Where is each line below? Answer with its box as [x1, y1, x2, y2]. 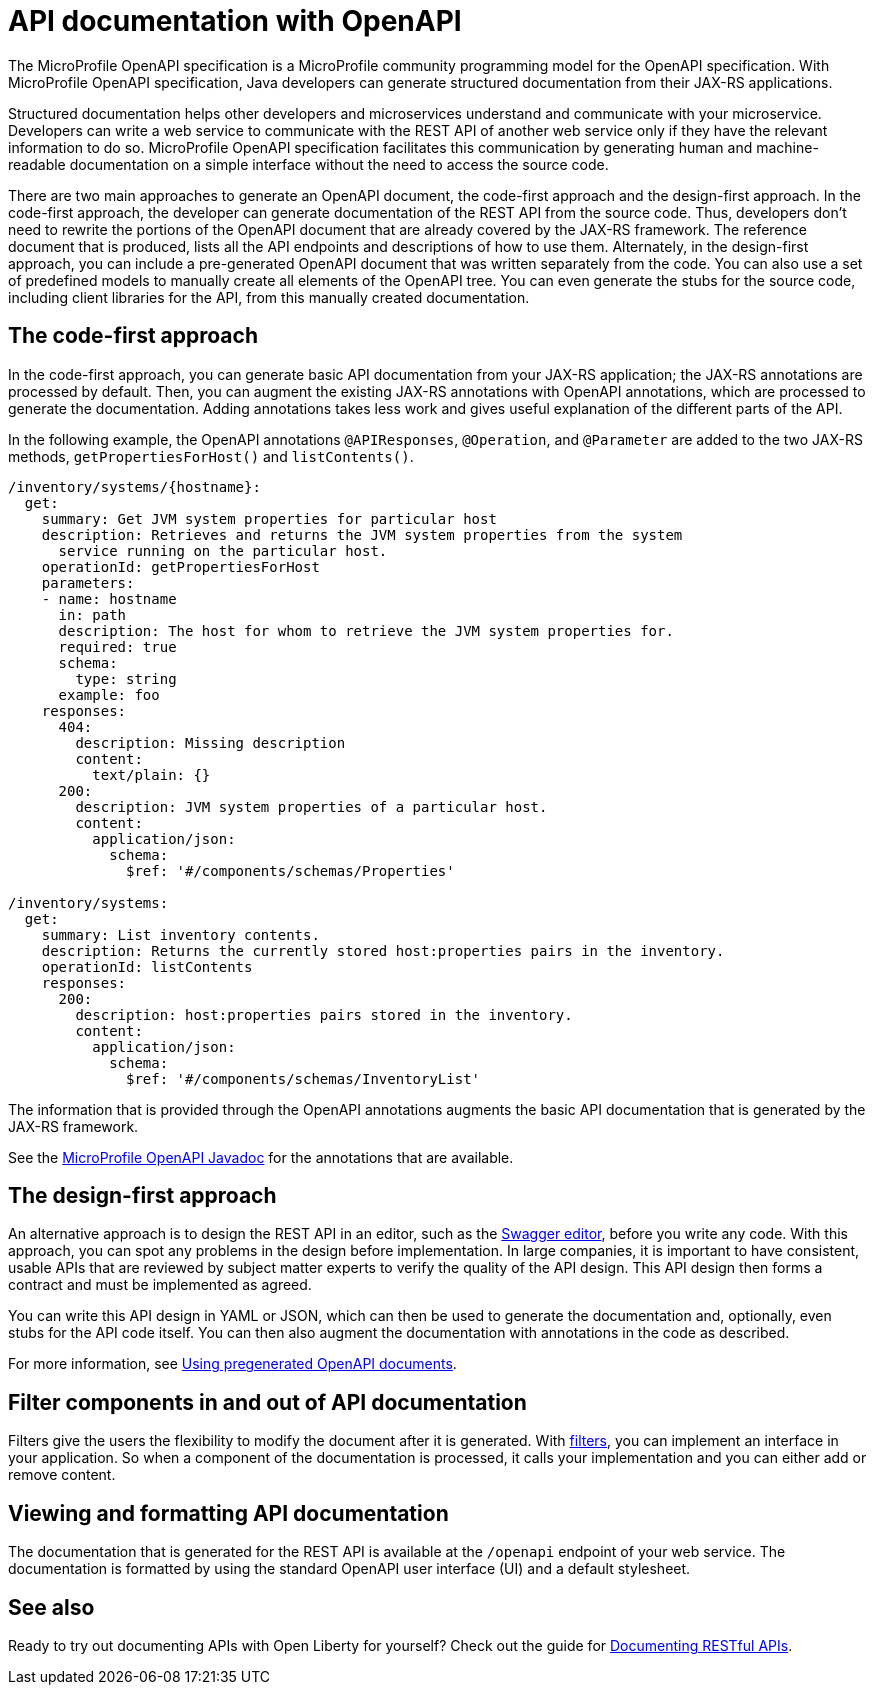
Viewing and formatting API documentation [8, 1500, 449, 1526]
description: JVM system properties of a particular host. [75, 798, 548, 815]
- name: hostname [41, 590, 177, 607]
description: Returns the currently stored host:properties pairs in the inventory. [41, 942, 725, 959]
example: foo [58, 686, 160, 703]
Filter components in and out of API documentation [8, 1389, 527, 1415]
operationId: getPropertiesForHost [41, 558, 320, 575]
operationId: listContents [41, 958, 253, 975]
